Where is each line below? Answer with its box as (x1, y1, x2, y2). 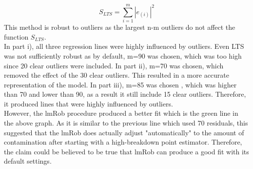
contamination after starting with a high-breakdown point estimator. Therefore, (4, 137, 242, 147)
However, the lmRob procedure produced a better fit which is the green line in (4, 108, 238, 118)
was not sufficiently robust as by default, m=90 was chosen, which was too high (4, 50, 242, 61)
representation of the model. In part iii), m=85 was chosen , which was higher (4, 79, 237, 89)
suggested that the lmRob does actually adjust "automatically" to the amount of (4, 127, 244, 137)
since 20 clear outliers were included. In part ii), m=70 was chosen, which (4, 60, 224, 70)
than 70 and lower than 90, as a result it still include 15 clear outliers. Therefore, (4, 89, 246, 99)
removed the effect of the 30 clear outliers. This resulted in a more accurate (4, 70, 229, 80)
